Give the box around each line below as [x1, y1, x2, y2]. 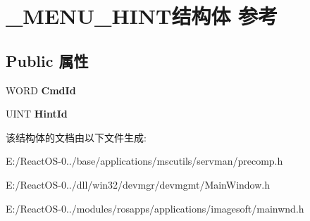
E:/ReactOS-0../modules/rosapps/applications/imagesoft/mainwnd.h [6, 201, 304, 215]
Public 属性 [6, 49, 89, 71]
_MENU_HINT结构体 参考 [6, 1, 278, 30]
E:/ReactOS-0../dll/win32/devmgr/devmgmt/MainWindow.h [6, 177, 270, 191]
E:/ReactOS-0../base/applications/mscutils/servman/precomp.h [6, 153, 283, 168]
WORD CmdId [6, 82, 76, 97]
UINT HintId [6, 106, 68, 121]
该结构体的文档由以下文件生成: [6, 130, 147, 144]
